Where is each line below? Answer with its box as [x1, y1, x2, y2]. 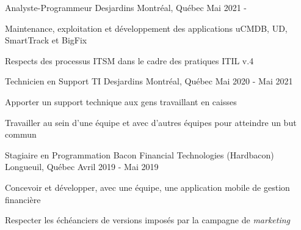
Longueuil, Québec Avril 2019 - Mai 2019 [5, 160, 159, 173]
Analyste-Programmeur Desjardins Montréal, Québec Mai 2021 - [5, 1, 247, 13]
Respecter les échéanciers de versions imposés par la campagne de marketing [5, 213, 291, 226]
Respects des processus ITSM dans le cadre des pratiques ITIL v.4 [5, 54, 254, 67]
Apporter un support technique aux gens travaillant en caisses [5, 95, 237, 108]
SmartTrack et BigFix [5, 34, 87, 46]
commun [5, 128, 37, 141]
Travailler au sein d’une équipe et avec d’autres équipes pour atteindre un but [5, 116, 297, 128]
